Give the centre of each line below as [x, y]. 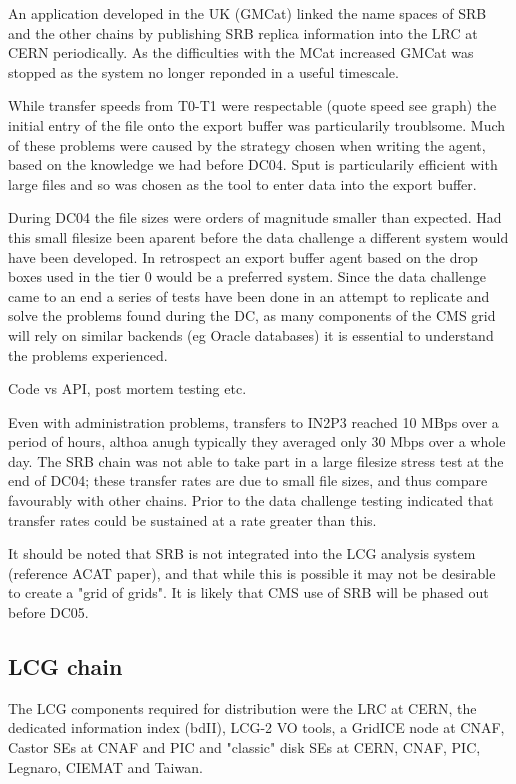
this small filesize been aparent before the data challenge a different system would [258, 236]
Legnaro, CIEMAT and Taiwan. [105, 766]
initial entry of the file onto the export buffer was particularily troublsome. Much [257, 124]
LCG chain [65, 666]
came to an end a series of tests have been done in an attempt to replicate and [249, 295]
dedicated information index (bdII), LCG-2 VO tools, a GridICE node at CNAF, [256, 727]
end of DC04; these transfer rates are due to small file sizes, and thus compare [248, 480]
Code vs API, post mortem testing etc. [127, 388]
